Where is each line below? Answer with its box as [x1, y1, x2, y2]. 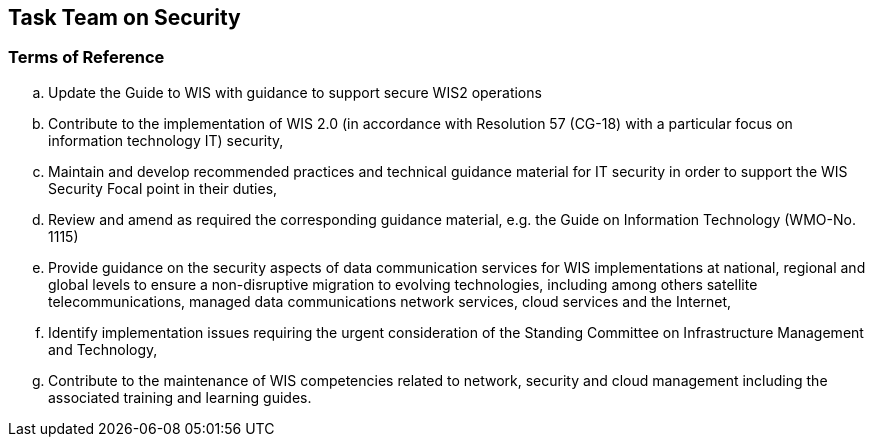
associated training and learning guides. [48, 388, 312, 406]
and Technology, [48, 340, 158, 358]
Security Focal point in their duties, [48, 179, 278, 197]
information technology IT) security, [48, 131, 284, 149]
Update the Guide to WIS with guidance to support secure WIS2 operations [48, 83, 542, 101]
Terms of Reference [8, 47, 165, 68]
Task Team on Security [8, 5, 241, 30]
